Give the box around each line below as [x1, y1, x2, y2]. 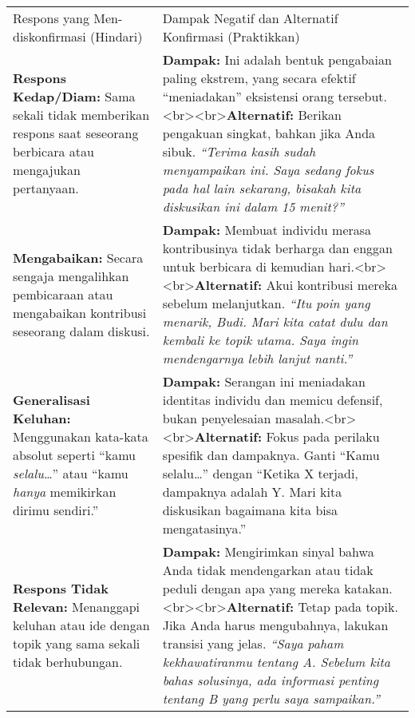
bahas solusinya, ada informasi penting [162, 671, 379, 689]
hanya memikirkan [13, 482, 117, 501]
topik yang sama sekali [13, 634, 140, 653]
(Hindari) [90, 27, 143, 46]
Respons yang [13, 9, 89, 27]
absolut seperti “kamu [13, 446, 136, 464]
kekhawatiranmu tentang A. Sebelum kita [162, 653, 390, 671]
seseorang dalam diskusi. [13, 321, 150, 340]
